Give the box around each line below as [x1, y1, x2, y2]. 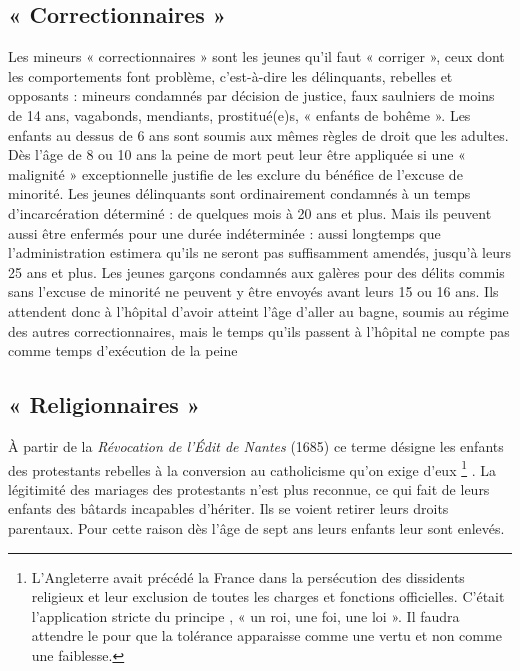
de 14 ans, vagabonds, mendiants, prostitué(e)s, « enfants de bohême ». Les [8, 104, 471, 125]
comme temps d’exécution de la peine [8, 340, 238, 361]
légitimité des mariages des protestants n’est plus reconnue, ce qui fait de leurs [8, 478, 490, 499]
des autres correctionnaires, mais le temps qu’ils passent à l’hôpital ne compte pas [8, 320, 510, 341]
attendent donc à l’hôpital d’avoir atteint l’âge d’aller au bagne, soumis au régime [8, 300, 509, 321]
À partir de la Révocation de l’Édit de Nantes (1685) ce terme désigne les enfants [8, 435, 504, 456]
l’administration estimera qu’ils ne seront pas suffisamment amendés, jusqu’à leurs [8, 242, 511, 263]
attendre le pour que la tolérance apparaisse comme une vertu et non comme [31, 625, 502, 646]
